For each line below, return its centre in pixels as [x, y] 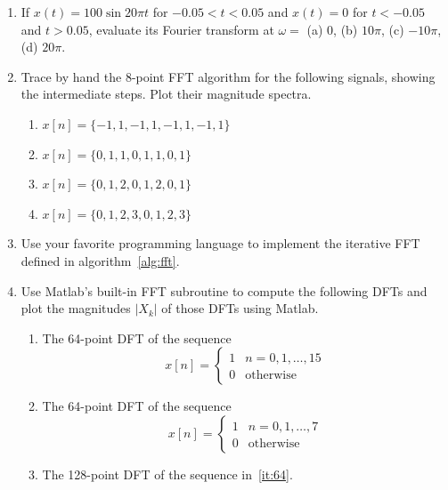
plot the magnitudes [76, 308]
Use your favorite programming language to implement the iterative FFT [220, 243]
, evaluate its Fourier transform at [181, 29]
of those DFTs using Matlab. [240, 308]
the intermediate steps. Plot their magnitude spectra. [166, 94]
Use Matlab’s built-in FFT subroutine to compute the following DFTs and [224, 290]
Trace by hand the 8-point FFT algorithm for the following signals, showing [228, 76]
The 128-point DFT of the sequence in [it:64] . [167, 474]
